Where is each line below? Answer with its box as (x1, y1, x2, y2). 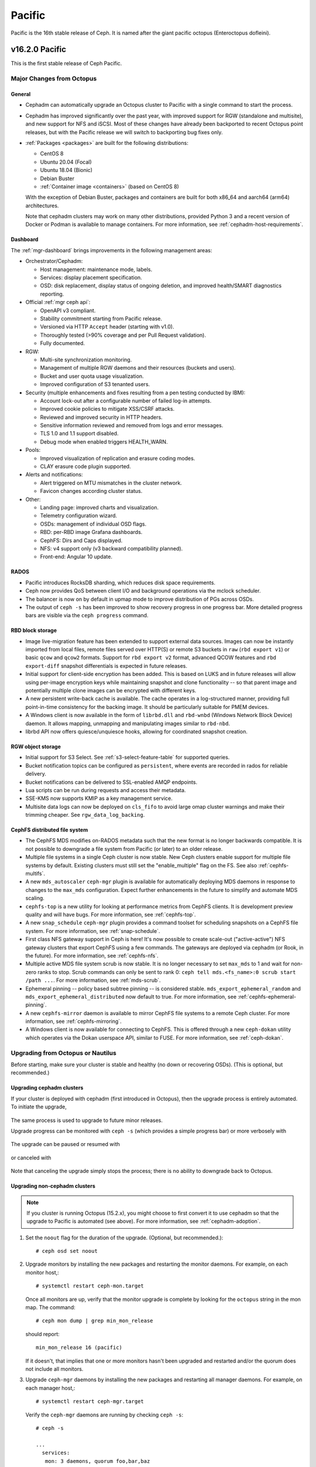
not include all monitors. (25, 1365, 84, 1373)
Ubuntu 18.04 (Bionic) (40, 167, 93, 174)
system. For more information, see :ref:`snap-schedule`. (25, 927, 160, 934)
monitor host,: (25, 1269, 60, 1276)
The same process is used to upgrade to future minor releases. (11, 1117, 163, 1124)
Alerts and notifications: (25, 471, 83, 478)
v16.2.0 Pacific (11, 45, 67, 55)
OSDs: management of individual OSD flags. (40, 520, 146, 528)
